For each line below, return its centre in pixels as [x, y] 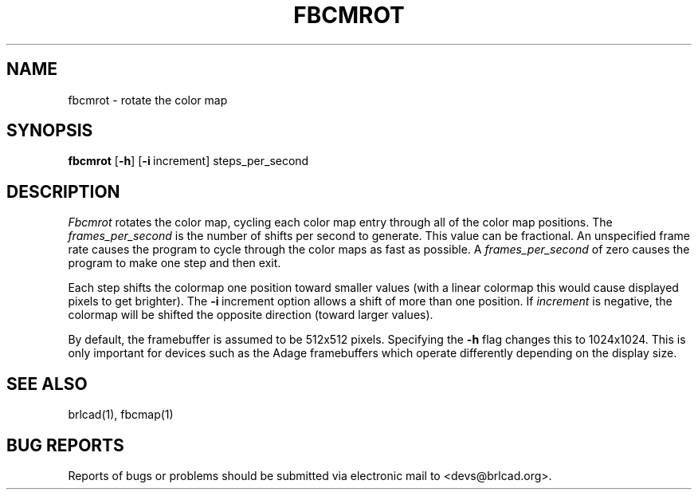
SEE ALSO [47, 384]
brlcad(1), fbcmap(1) [121, 415]
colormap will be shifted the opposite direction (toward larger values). [251, 315]
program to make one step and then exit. [174, 263]
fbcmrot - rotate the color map [148, 100]
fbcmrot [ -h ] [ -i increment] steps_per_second [188, 161]
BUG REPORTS [65, 445]
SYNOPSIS [50, 131]
